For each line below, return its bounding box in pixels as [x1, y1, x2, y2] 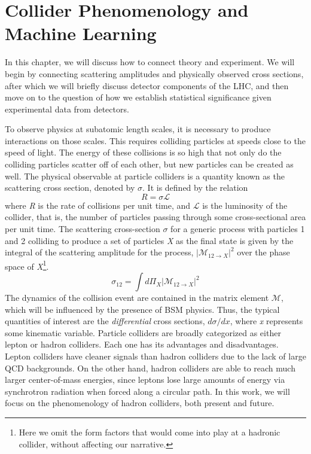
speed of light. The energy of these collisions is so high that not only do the [5, 146, 282, 159]
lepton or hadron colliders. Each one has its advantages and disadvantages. [5, 338, 279, 351]
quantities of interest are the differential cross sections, [5, 315, 205, 327]
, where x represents [230, 315, 303, 327]
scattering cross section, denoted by [5, 181, 135, 194]
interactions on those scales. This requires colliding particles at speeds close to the [5, 134, 306, 147]
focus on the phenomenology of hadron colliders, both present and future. [5, 397, 275, 409]
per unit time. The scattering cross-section [5, 223, 160, 235]
